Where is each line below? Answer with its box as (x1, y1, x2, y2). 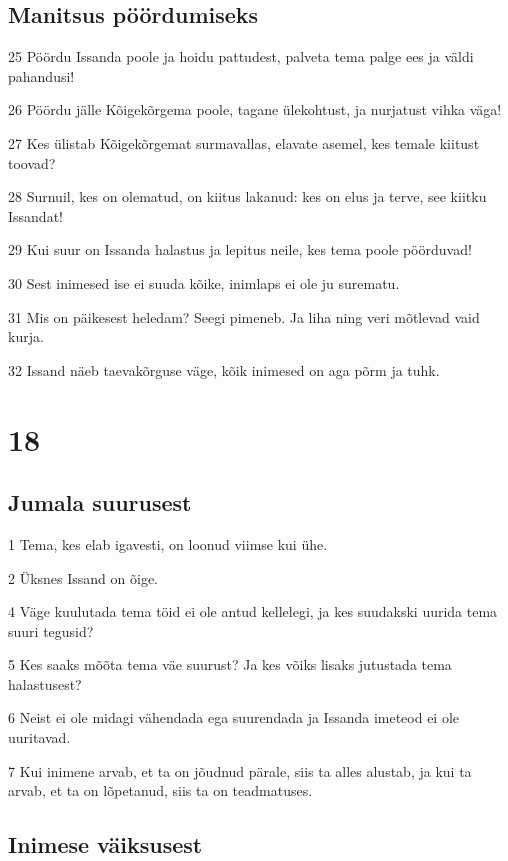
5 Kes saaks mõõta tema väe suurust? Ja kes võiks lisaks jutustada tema (8, 654, 452, 675)
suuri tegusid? (8, 620, 94, 641)
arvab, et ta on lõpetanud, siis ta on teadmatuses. (8, 780, 313, 801)
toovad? (8, 152, 56, 173)
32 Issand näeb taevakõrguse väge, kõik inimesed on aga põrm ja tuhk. (8, 359, 440, 380)
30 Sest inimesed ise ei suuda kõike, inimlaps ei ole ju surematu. (8, 272, 400, 293)
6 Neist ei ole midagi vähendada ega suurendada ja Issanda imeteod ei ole (8, 707, 460, 728)
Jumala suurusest (8, 487, 192, 518)
